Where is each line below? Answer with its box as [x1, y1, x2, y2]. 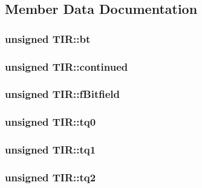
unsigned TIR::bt [5, 31, 91, 46]
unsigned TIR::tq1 [5, 142, 96, 157]
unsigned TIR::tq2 [5, 169, 96, 184]
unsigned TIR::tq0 [5, 114, 96, 129]
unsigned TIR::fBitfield [5, 86, 120, 102]
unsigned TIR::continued [5, 59, 128, 74]
